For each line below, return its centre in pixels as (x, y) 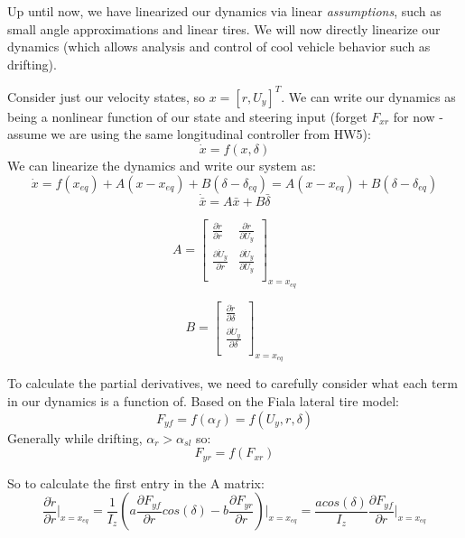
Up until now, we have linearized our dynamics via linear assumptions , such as (224, 11)
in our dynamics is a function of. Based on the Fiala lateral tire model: (203, 400)
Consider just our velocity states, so (107, 96)
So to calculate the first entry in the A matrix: (136, 482)
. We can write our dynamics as (368, 96)
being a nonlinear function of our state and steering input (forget (187, 116)
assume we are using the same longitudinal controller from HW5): (189, 134)
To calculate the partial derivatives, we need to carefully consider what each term (232, 383)
